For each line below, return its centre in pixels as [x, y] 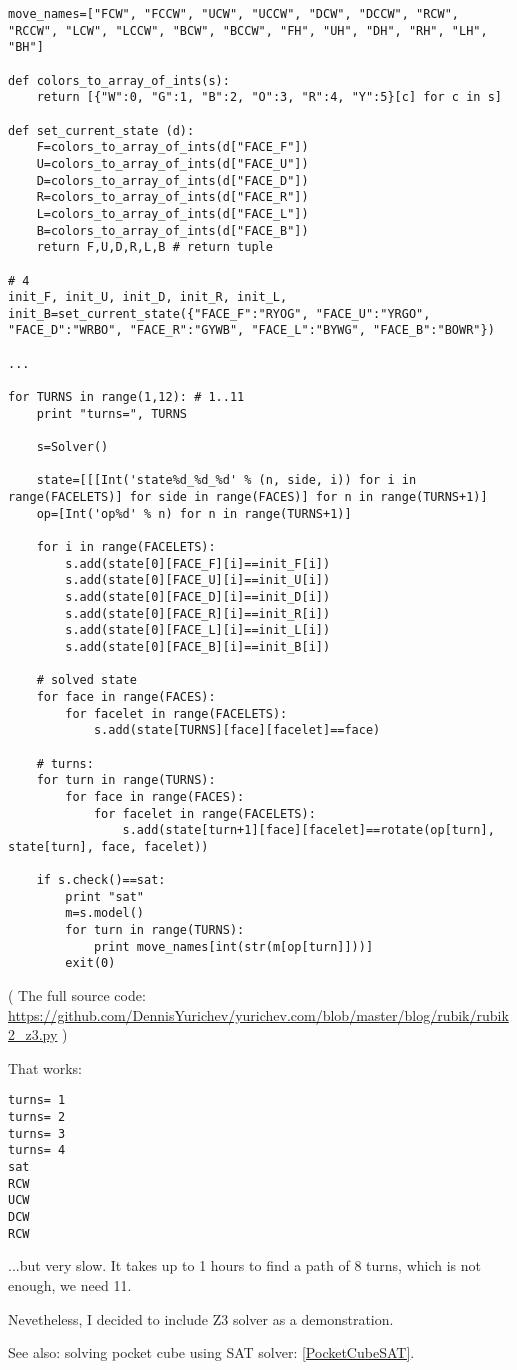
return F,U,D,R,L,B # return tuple [154, 247]
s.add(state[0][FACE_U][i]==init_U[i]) [198, 580]
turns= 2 [37, 1117]
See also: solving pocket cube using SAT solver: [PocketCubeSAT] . [211, 1352]
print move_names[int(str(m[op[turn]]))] [233, 946]
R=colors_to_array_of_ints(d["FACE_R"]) [172, 197]
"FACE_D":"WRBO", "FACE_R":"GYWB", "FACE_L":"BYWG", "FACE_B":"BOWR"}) [251, 330]
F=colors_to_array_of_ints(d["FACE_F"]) [172, 147]
